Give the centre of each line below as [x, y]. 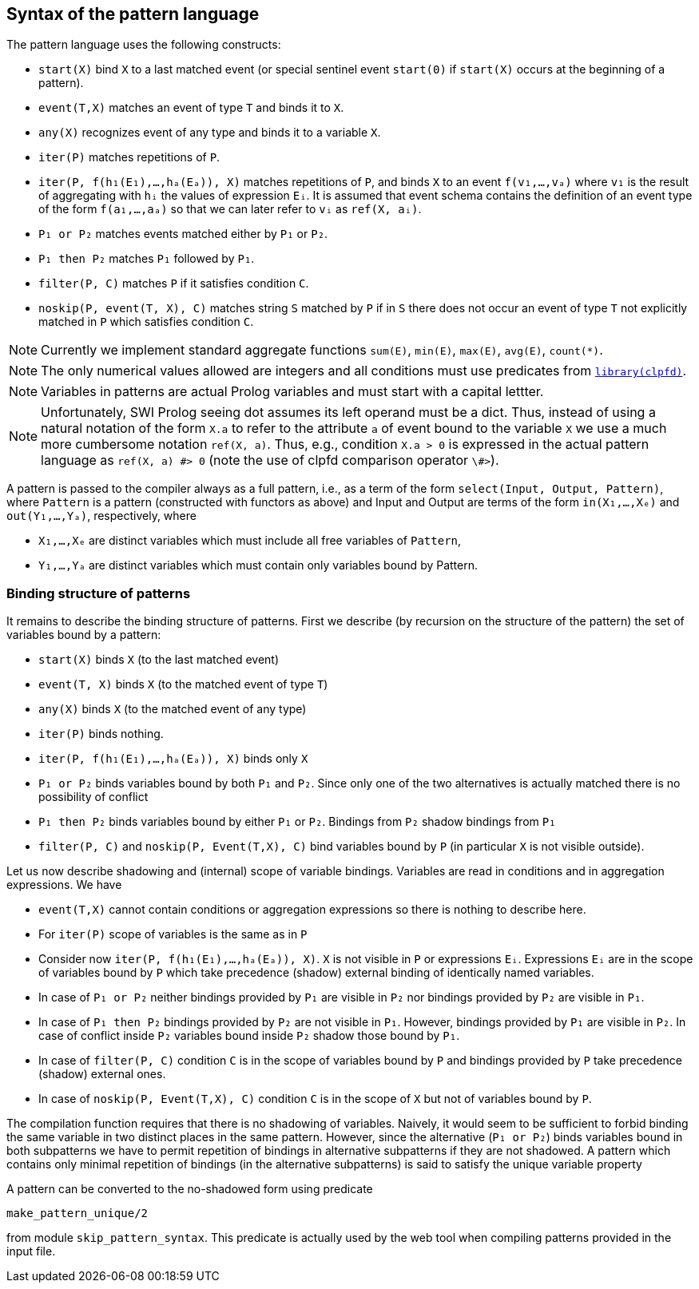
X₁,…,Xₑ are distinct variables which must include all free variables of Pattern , [250, 541]
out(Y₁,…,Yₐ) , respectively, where [101, 516]
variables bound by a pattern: [84, 635]
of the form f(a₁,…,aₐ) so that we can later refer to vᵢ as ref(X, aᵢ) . [230, 209]
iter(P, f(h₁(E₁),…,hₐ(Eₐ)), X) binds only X [173, 759]
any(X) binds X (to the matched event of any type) [173, 709]
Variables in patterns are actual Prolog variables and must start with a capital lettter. [292, 392]
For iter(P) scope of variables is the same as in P [173, 934]
